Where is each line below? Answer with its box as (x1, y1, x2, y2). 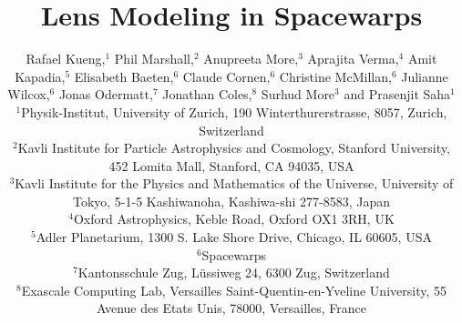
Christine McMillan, (279, 66, 392, 86)
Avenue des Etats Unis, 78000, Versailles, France (96, 298, 366, 318)
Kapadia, (15, 66, 66, 86)
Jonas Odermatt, (58, 85, 153, 104)
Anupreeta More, (203, 49, 299, 68)
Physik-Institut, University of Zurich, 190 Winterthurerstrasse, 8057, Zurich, (21, 102, 447, 121)
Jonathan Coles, (162, 85, 252, 104)
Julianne (401, 66, 448, 86)
